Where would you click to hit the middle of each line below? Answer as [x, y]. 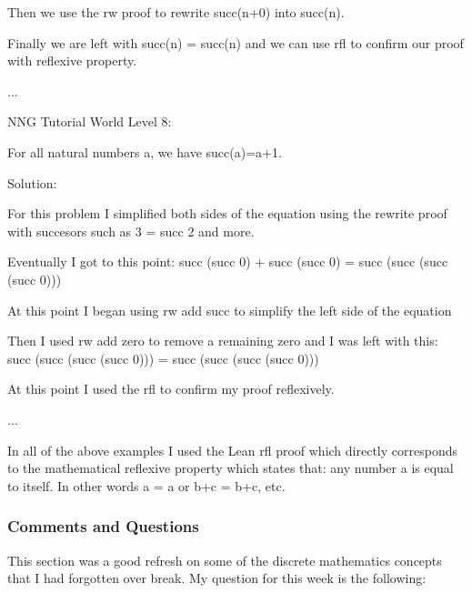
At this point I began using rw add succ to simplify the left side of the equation [230, 310]
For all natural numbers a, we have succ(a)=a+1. [145, 151]
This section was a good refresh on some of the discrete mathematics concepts [225, 560]
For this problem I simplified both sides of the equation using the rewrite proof [227, 213]
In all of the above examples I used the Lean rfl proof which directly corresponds [232, 450]
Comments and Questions [103, 526]
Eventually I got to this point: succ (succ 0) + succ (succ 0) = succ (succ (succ [228, 261]
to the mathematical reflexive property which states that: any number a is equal [231, 468]
